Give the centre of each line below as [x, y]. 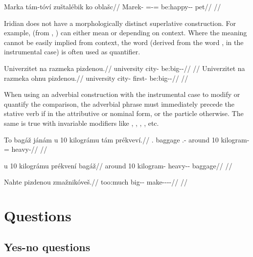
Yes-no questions [47, 246]
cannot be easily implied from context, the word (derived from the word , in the [124, 42]
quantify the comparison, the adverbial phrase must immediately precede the [119, 104]
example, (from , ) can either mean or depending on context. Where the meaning [126, 33]
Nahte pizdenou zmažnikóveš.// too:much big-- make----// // [96, 182]
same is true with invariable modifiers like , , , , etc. [81, 123]
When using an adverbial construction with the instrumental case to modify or [122, 94]
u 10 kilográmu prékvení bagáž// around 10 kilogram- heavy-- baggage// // [118, 165]
